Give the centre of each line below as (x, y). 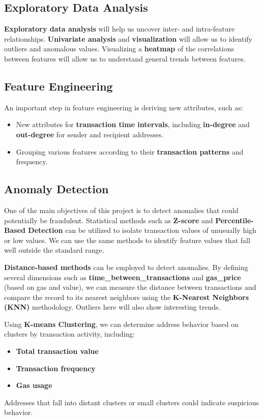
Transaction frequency (56, 368)
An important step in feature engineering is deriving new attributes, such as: (124, 107)
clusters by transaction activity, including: (70, 334)
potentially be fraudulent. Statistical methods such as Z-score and (109, 220)
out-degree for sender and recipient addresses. (90, 134)
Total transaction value (57, 351)
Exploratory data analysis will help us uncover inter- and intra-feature (120, 29)
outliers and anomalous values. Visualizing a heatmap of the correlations (119, 49)
